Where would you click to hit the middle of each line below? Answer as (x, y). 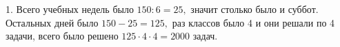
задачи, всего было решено (62, 36)
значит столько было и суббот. (254, 9)
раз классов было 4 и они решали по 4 (253, 22)
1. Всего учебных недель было (70, 9)
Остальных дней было (52, 22)
